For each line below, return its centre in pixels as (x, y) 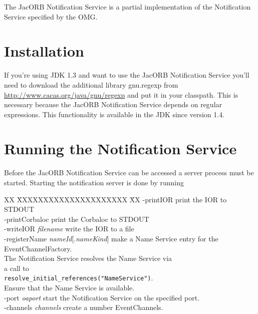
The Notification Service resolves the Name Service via (88, 258)
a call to (17, 268)
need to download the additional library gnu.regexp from (91, 84)
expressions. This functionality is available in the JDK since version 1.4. (114, 114)
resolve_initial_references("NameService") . (79, 278)
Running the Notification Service (120, 148)
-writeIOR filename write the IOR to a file (69, 229)
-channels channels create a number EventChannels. (84, 307)
